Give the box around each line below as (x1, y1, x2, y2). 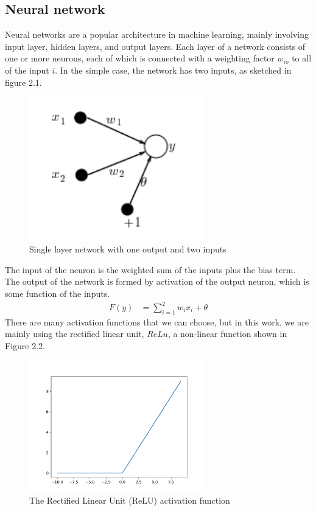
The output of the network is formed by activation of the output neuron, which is (5, 275, 309, 288)
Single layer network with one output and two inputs (29, 243, 226, 255)
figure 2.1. (5, 75, 42, 88)
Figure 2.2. (5, 339, 45, 352)
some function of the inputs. (5, 287, 110, 299)
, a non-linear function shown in (167, 327, 287, 340)
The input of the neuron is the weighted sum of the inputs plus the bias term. (5, 263, 296, 276)
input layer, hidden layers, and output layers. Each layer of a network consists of (5, 40, 306, 52)
